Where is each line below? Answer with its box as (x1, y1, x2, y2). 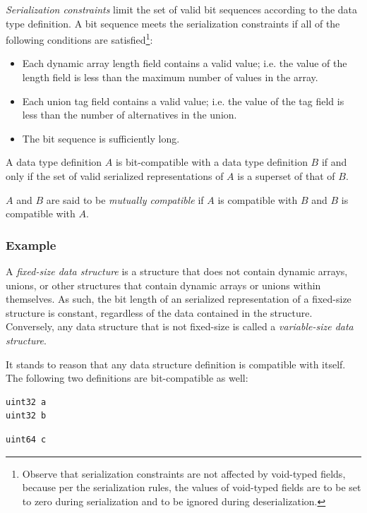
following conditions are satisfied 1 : (6, 30, 153, 47)
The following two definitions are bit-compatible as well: (6, 370, 248, 385)
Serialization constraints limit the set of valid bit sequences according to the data (6, 2, 358, 16)
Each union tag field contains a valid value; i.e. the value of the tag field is (22, 93, 344, 108)
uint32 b (6, 411, 47, 421)
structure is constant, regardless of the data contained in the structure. (6, 305, 313, 320)
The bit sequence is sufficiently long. (22, 131, 180, 145)
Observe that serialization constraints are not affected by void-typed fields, (22, 466, 346, 481)
